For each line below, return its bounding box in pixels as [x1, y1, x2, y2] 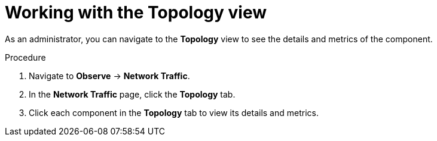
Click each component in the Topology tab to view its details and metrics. [29, 107, 319, 118]
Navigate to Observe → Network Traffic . [29, 70, 190, 81]
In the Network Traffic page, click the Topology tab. [29, 89, 236, 99]
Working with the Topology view [5, 2, 267, 23]
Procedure [5, 52, 46, 62]
